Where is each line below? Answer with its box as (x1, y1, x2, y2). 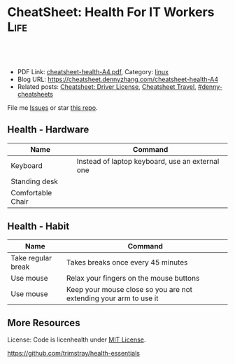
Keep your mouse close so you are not (66, 284, 192, 294)
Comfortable (10, 188, 52, 197)
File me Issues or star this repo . (7, 103, 98, 112)
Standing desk (10, 176, 58, 186)
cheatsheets (17, 90, 54, 98)
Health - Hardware (7, 124, 90, 136)
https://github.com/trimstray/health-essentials (7, 349, 140, 358)
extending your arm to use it (66, 293, 159, 303)
